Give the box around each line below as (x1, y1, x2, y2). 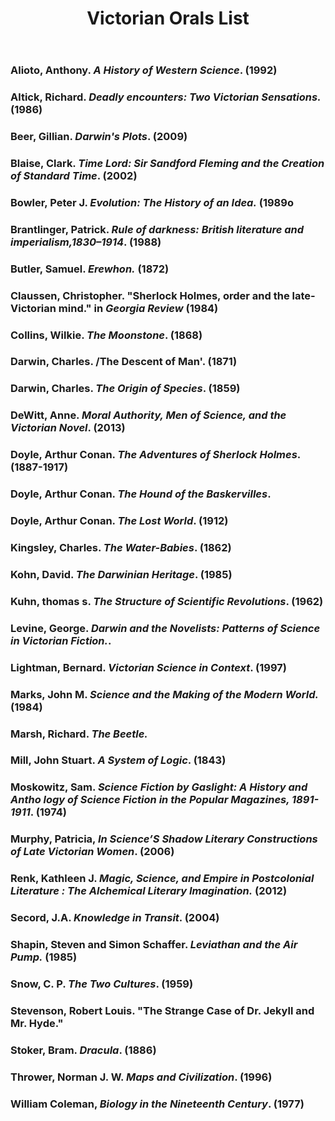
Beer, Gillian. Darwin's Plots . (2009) (10, 130, 188, 144)
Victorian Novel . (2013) (10, 421, 126, 435)
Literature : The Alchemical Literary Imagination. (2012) (10, 884, 288, 898)
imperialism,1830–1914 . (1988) (10, 235, 162, 249)
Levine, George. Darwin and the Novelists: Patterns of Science (10, 621, 321, 635)
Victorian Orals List (86, 7, 250, 30)
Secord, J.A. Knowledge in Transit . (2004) (10, 911, 220, 925)
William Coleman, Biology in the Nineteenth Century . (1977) (10, 1097, 305, 1111)
